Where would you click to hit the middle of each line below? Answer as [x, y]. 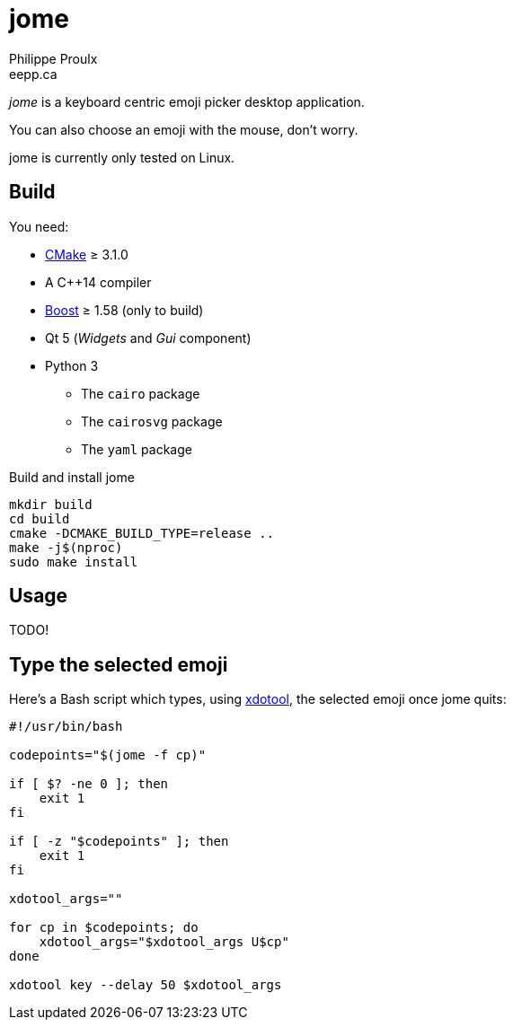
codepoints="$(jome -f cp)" [108, 755]
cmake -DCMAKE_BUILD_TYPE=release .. [142, 533]
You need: [39, 226]
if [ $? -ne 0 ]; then [89, 784]
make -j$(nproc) [66, 547]
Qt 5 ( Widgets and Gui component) [148, 338]
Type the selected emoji [119, 664]
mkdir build [51, 504]
